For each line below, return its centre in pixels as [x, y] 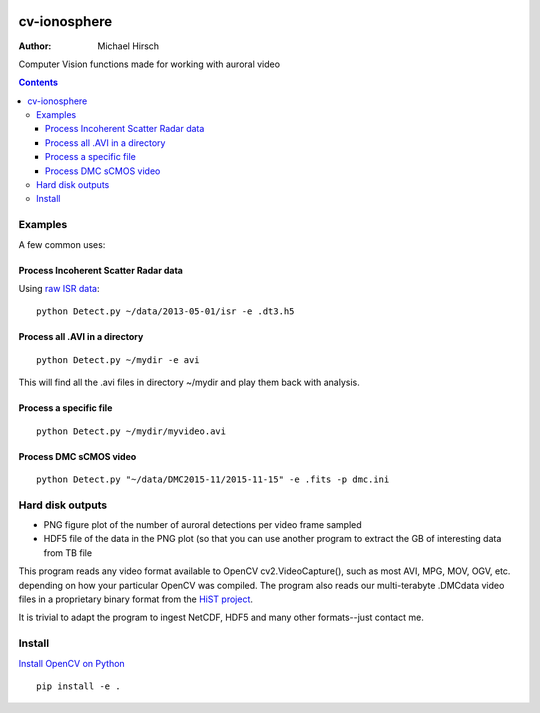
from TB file [68, 552]
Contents [38, 82]
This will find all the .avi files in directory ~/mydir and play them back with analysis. [189, 382]
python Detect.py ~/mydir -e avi [118, 359]
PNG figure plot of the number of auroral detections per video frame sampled [202, 525]
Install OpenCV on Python [71, 663]
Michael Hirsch [128, 46]
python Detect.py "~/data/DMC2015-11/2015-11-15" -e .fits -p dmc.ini [213, 479]
